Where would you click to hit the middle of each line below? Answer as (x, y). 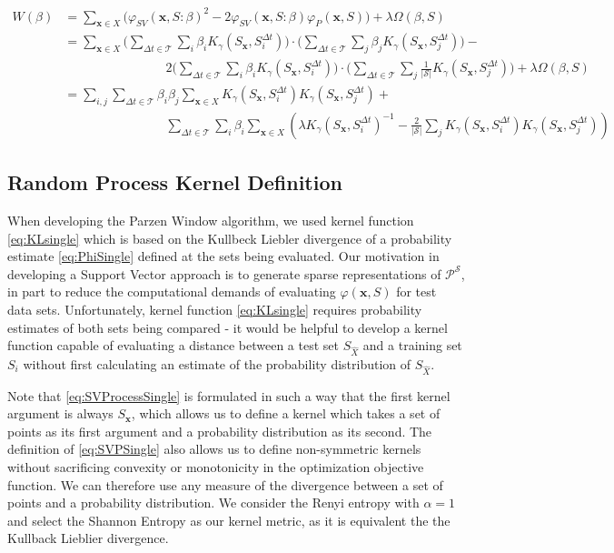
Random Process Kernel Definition (175, 182)
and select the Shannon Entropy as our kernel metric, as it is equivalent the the (229, 520)
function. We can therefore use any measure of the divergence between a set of (225, 484)
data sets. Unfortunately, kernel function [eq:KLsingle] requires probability (215, 310)
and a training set (412, 345)
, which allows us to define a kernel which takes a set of (286, 413)
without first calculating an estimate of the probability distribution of (217, 363)
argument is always (60, 413)
